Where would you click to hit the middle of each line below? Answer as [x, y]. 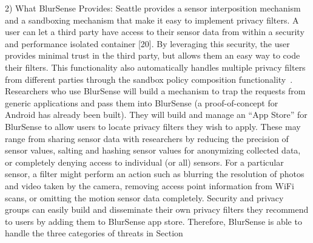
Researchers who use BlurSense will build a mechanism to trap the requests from [155, 91]
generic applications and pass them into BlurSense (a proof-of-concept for [142, 102]
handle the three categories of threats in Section [94, 233]
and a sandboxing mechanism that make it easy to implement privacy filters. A [152, 20]
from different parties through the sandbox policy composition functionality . [149, 79]
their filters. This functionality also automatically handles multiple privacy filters [155, 67]
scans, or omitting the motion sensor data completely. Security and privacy [144, 197]
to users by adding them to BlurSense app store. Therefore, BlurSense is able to [153, 221]
